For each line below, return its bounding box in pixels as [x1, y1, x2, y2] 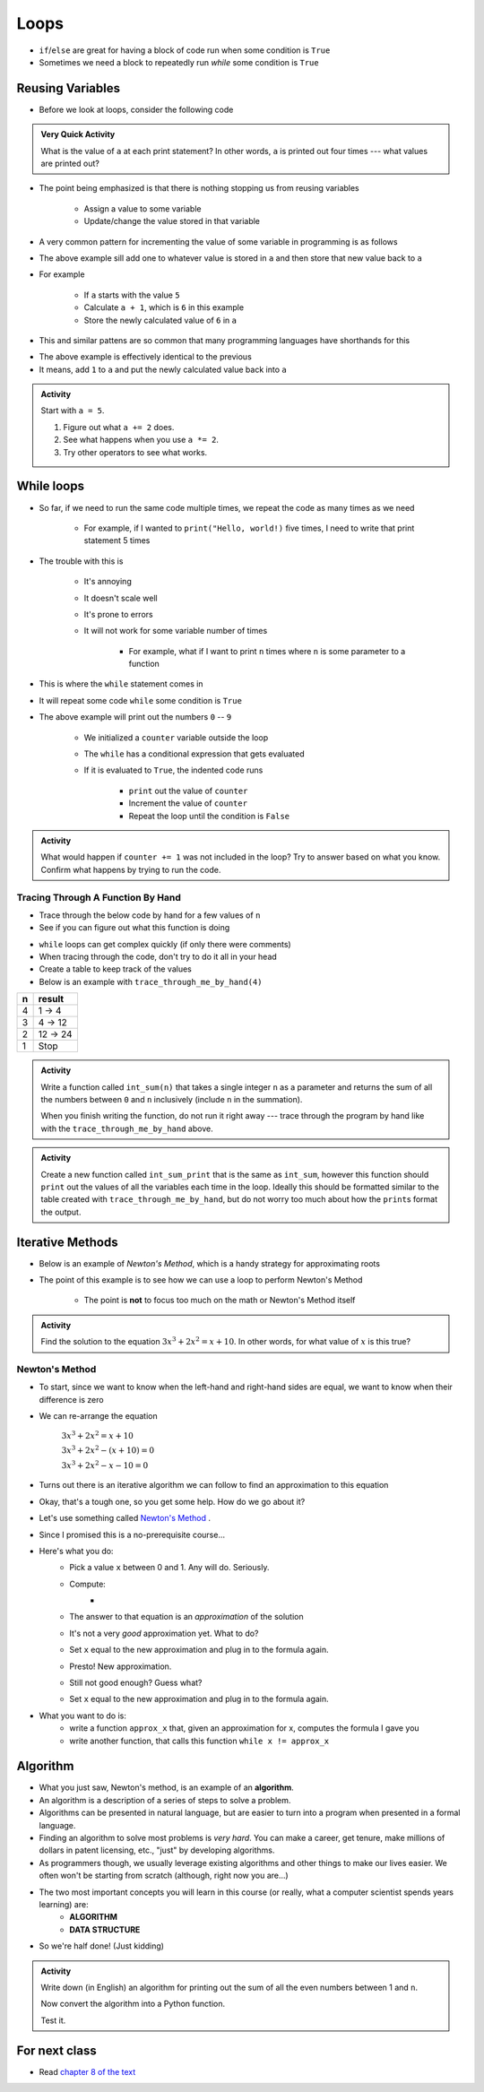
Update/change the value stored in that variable [83, 216, 260, 227]
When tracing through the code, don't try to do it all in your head [39, 951, 277, 963]
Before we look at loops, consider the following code [39, 104, 234, 115]
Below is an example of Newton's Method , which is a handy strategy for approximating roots [39, 1258, 381, 1268]
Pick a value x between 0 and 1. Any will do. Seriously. [69, 1562, 270, 1573]
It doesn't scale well [83, 592, 159, 603]
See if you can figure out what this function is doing [39, 922, 230, 933]
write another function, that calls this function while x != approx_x [69, 1735, 330, 1746]
